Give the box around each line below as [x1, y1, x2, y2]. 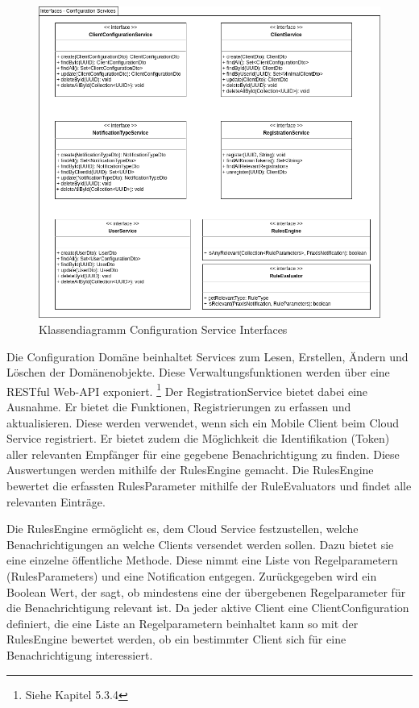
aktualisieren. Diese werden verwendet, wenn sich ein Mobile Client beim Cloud [6, 414, 400, 431]
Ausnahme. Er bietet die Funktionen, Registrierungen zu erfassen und [6, 398, 351, 415]
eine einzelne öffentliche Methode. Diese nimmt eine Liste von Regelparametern [6, 552, 398, 568]
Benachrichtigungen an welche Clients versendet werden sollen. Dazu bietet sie [6, 535, 394, 552]
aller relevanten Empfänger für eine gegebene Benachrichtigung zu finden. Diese [6, 445, 400, 462]
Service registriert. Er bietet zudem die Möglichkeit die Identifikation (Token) [6, 430, 390, 447]
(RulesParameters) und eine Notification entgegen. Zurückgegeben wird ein [6, 567, 377, 584]
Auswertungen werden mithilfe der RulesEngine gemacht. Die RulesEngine [6, 461, 374, 478]
